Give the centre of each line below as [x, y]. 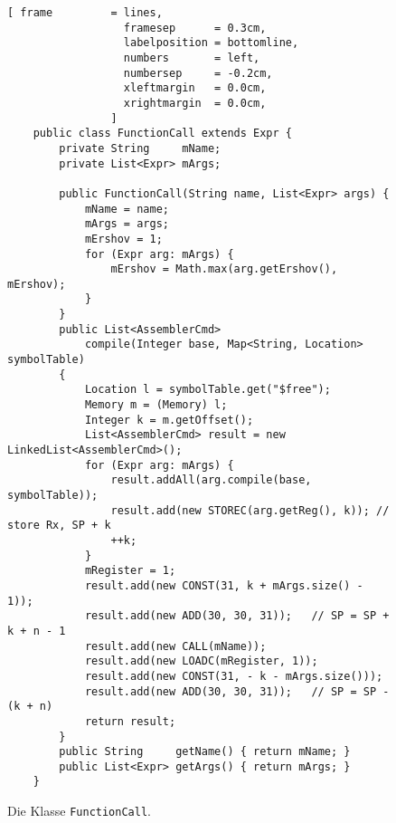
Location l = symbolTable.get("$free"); [207, 390]
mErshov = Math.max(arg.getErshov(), [224, 269]
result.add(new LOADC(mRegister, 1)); [201, 661]
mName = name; [127, 209]
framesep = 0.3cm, [195, 28]
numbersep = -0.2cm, [198, 73]
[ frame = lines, [85, 13]
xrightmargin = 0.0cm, [195, 103]
